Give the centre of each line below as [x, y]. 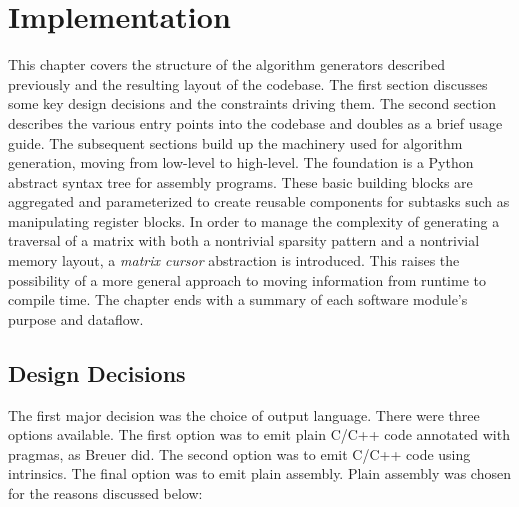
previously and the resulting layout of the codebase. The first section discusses [248, 83]
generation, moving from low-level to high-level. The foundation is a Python [241, 162]
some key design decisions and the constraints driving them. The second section [252, 103]
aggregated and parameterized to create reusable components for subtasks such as [259, 201]
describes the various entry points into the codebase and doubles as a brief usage [255, 122]
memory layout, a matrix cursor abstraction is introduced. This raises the [234, 260]
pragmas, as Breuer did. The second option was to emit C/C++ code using [239, 453]
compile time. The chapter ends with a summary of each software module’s [238, 299]
